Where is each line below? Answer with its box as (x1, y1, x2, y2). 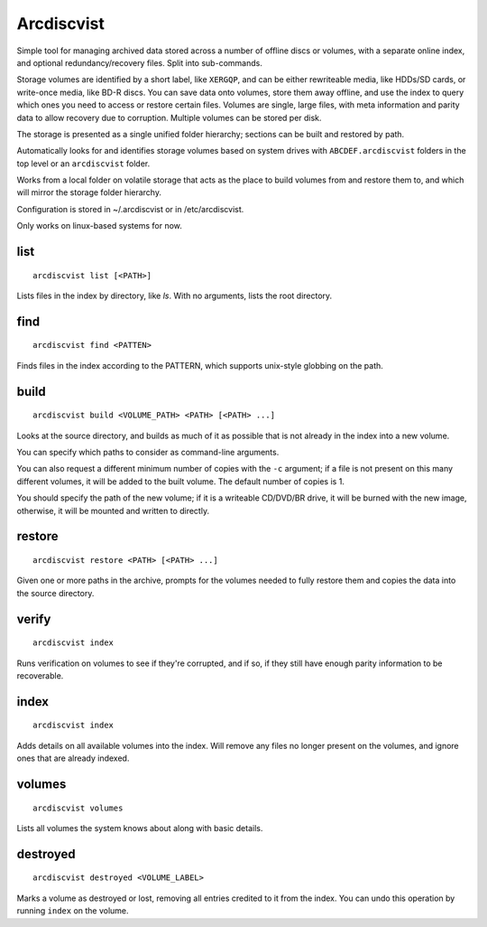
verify (16, 611, 51, 627)
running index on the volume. (16, 905, 130, 916)
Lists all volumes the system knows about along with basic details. (16, 822, 263, 833)
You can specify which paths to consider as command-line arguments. (16, 447, 280, 458)
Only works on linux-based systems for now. (16, 220, 182, 231)
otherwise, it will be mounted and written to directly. (16, 505, 210, 516)
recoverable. (16, 669, 64, 681)
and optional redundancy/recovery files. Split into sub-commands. (16, 57, 263, 68)
